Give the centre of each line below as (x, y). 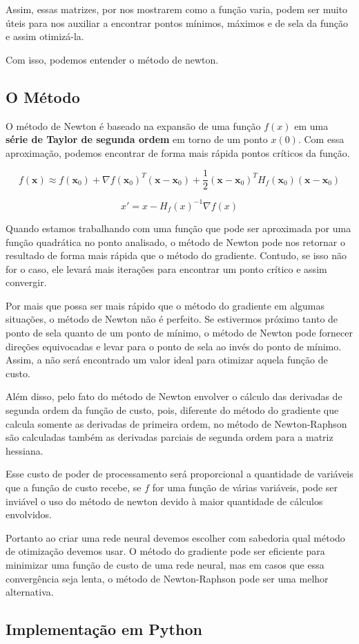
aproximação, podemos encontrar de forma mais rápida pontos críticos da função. (178, 152)
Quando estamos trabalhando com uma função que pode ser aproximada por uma (178, 228)
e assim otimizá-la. (45, 36)
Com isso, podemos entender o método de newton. (112, 59)
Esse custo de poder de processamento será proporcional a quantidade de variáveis (179, 474)
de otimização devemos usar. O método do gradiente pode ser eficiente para (165, 551)
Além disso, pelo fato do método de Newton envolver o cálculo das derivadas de (174, 396)
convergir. (26, 282)
